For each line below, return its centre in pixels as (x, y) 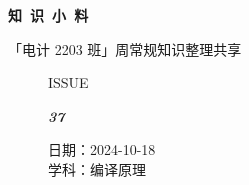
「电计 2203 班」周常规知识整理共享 (125, 48)
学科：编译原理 (97, 168)
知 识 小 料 (48, 15)
